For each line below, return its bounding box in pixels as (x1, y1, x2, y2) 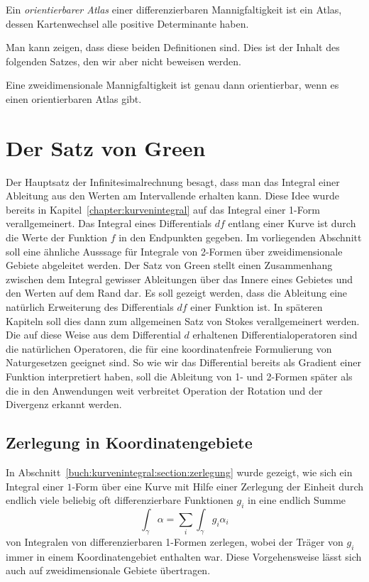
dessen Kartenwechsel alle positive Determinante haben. (6, 16, 249, 31)
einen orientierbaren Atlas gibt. (6, 91, 142, 106)
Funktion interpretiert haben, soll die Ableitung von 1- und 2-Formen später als (6, 369, 353, 383)
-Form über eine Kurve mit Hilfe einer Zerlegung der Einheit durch (72, 478, 363, 493)
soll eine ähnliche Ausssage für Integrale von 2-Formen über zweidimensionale (6, 243, 343, 258)
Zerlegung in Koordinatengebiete (6, 432, 253, 454)
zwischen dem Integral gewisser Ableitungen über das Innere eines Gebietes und (6, 271, 353, 286)
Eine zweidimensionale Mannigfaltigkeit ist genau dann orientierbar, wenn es (6, 77, 339, 92)
